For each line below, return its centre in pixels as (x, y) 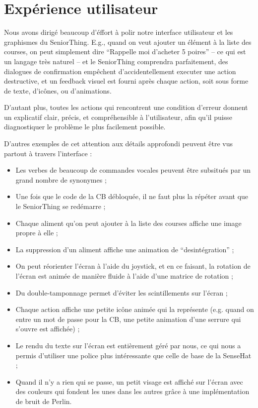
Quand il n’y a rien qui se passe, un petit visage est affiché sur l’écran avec (129, 381)
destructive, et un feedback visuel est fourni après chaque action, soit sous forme (126, 81)
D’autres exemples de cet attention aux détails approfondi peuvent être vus (119, 144)
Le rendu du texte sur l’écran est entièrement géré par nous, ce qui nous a (128, 345)
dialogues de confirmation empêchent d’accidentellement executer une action (120, 71)
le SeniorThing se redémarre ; (61, 206)
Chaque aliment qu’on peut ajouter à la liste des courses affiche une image (129, 223)
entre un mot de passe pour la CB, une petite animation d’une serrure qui (128, 319)
